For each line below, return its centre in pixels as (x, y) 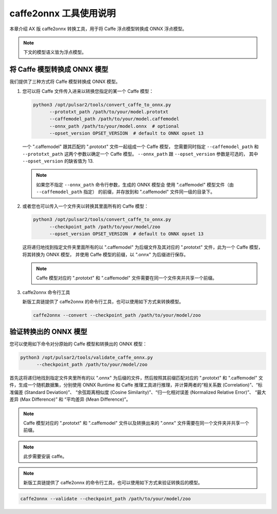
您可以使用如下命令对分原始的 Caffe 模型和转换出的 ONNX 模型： (78, 344)
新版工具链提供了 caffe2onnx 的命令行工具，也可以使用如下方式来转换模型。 (103, 302)
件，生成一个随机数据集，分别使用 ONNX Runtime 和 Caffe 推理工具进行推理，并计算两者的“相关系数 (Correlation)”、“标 (136, 385)
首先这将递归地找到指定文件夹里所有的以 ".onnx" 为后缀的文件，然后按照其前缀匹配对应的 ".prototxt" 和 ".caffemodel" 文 (136, 378)
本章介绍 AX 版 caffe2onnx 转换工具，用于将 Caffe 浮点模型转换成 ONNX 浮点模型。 (98, 29)
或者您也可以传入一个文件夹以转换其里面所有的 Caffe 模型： (85, 206)
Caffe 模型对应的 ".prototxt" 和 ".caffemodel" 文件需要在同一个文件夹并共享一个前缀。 (127, 278)
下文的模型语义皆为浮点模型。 (55, 52)
